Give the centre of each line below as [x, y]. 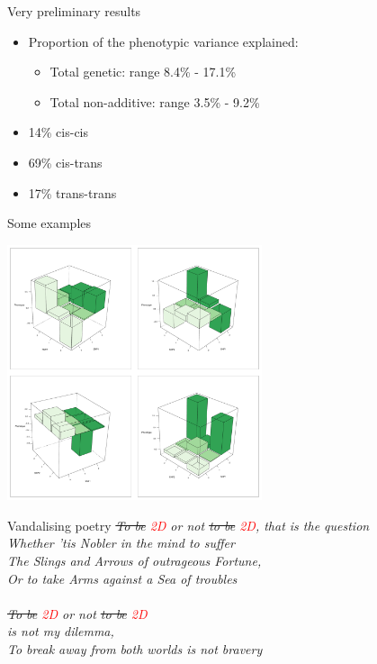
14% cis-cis [58, 132]
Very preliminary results [74, 11]
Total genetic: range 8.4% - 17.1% [143, 72]
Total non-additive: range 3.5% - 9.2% [155, 101]
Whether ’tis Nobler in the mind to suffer [121, 543]
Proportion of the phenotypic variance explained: [163, 41]
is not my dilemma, [61, 631]
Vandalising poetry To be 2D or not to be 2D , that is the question [188, 525]
